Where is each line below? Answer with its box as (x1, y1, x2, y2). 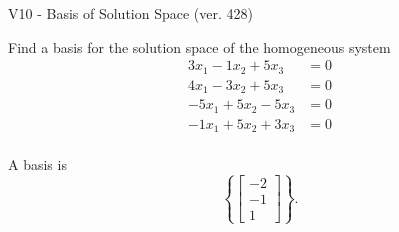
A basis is (8, 154, 67, 175)
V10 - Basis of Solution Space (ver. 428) (8, 3, 253, 23)
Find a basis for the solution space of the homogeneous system (8, 36, 391, 57)
